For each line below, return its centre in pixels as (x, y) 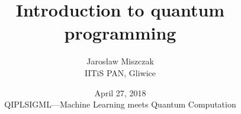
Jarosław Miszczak (120, 61)
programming (120, 33)
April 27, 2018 (120, 92)
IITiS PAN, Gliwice (120, 72)
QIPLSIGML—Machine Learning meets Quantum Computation (120, 104)
